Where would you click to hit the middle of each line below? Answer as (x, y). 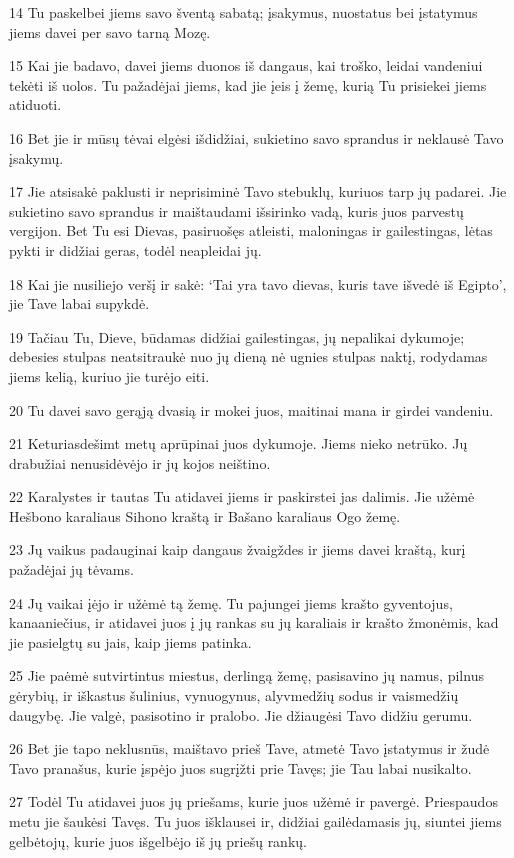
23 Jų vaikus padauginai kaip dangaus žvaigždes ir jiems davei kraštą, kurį (237, 549)
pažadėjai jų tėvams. (71, 569)
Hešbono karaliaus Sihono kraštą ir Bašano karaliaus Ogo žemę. (205, 515)
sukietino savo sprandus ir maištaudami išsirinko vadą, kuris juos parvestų (236, 210)
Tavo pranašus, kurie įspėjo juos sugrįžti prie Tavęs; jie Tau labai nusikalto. (240, 767)
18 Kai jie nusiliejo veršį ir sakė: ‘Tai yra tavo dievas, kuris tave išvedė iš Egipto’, (258, 283)
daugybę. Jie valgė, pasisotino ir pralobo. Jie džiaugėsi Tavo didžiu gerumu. (241, 714)
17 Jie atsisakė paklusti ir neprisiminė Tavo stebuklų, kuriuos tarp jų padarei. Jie (258, 191)
